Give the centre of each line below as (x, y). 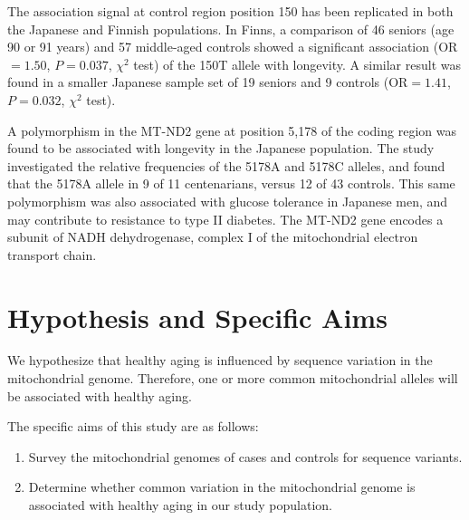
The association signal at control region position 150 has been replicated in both (230, 11)
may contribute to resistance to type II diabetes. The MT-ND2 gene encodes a (225, 219)
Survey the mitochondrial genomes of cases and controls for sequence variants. (245, 456)
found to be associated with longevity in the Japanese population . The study (221, 148)
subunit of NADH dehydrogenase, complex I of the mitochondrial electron (213, 237)
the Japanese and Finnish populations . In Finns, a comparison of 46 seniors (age (231, 29)
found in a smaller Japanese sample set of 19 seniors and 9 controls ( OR (208, 82)
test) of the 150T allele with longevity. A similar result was (297, 64)
